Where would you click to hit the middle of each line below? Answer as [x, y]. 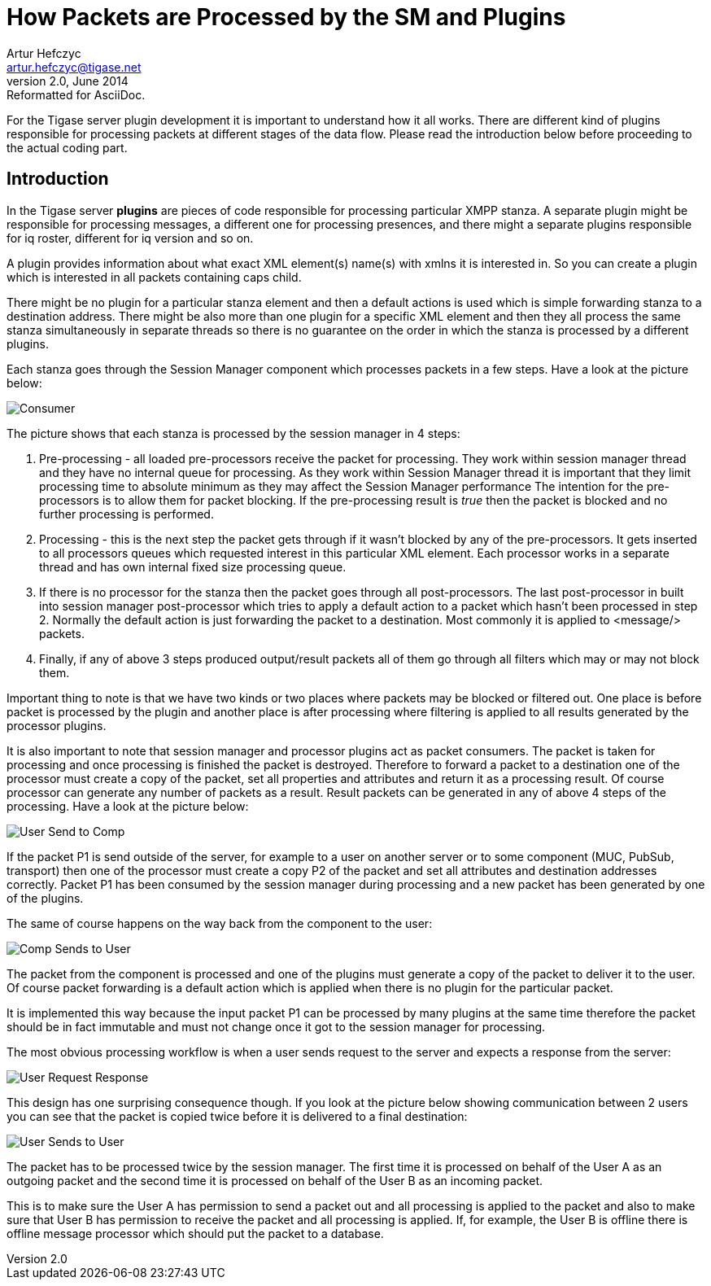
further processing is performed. [126, 514]
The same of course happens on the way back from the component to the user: [220, 923]
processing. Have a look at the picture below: [128, 806]
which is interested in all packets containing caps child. [154, 277]
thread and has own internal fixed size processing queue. [193, 566]
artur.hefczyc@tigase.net [74, 67]
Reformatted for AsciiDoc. [76, 94]
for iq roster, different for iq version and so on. [130, 238]
